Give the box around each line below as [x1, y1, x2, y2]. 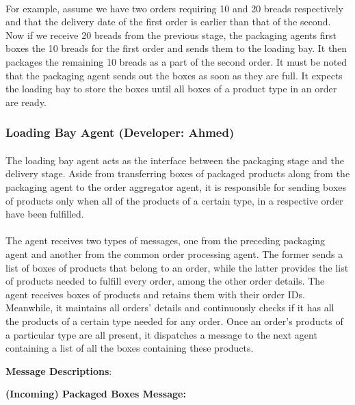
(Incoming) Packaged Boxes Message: [5, 387, 186, 401]
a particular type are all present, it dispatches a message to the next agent [5, 327, 317, 341]
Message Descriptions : [5, 363, 112, 378]
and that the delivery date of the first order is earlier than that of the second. [5, 14, 331, 29]
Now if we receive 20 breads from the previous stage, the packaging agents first [5, 27, 337, 42]
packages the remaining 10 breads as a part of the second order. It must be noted [5, 54, 347, 68]
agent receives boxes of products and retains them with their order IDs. [5, 287, 305, 301]
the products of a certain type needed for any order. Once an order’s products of [5, 313, 343, 328]
